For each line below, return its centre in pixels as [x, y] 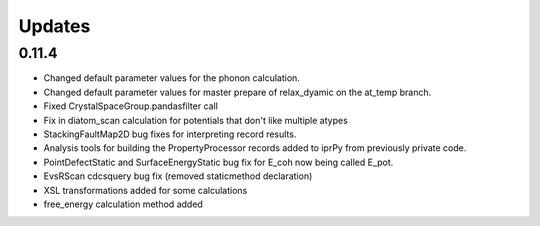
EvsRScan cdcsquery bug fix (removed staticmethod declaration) [178, 176]
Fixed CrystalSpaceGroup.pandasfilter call [131, 106]
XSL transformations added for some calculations [145, 190]
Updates [54, 26]
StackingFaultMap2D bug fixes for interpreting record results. [170, 134]
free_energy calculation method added [123, 204]
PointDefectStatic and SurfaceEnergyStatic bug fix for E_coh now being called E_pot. [218, 162]
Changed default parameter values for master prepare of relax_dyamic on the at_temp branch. [237, 92]
